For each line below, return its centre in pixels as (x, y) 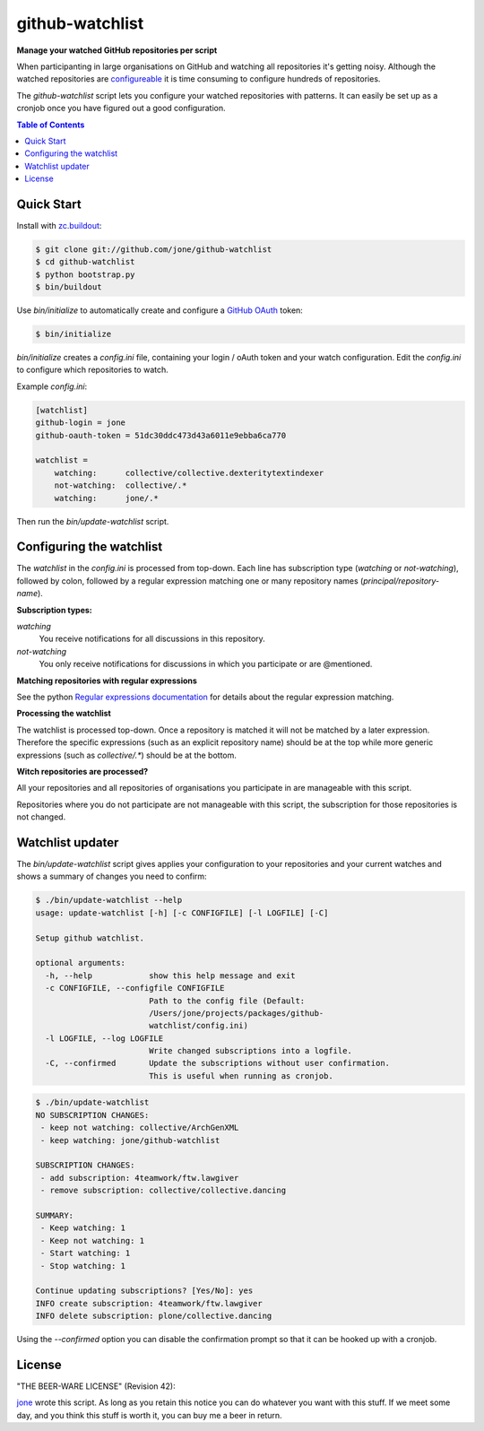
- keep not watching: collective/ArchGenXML (140, 1128)
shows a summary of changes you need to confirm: (112, 876)
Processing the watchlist (64, 714)
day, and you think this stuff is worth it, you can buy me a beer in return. (149, 1415)
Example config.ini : (52, 386)
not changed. (41, 817)
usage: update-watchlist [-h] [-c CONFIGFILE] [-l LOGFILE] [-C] (182, 913)
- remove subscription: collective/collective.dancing (164, 1191)
